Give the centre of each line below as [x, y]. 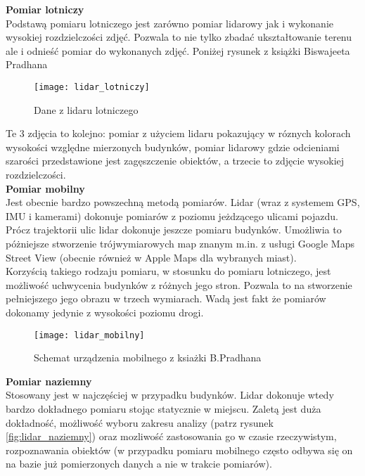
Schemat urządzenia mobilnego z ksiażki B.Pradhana [148, 358]
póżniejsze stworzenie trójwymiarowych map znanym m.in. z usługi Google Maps [180, 243]
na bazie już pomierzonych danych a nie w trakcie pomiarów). [139, 464]
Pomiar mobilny [45, 188]
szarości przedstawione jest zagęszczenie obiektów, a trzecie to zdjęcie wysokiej [175, 161]
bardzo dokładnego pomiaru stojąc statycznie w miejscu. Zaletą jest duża [164, 408]
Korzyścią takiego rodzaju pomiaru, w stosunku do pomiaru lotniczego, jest [168, 271]
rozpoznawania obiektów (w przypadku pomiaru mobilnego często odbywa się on [179, 450]
